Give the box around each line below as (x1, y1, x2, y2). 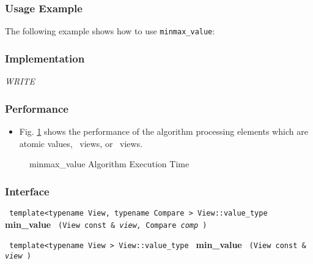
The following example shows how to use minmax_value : (5, 25, 215, 37)
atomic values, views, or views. (19, 137, 143, 149)
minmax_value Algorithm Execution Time (29, 157, 190, 170)
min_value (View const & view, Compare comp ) (5, 217, 207, 230)
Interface (5, 183, 50, 198)
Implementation (5, 50, 85, 66)
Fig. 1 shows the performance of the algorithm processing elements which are (19, 124, 308, 137)
